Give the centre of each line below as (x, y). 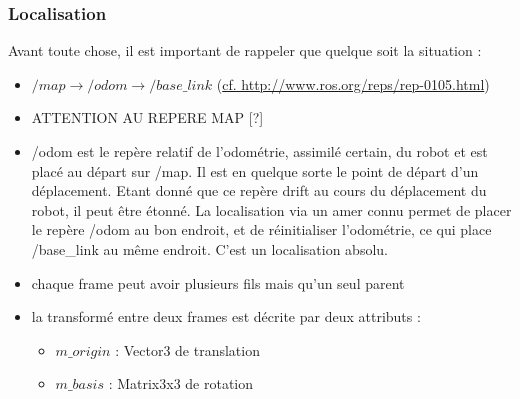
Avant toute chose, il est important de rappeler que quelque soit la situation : (245, 50)
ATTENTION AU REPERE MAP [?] (147, 117)
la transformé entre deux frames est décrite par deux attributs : (226, 316)
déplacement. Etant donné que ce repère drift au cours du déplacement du (259, 190)
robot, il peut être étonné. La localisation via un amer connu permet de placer (271, 209)
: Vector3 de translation (187, 349)
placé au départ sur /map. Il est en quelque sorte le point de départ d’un (255, 170)
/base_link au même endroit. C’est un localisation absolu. (209, 248)
